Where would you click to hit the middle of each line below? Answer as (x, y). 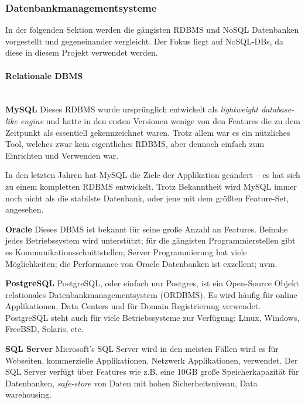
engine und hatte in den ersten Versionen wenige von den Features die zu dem (160, 120)
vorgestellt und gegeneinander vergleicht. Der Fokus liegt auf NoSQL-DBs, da (145, 41)
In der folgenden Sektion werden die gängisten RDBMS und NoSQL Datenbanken (152, 30)
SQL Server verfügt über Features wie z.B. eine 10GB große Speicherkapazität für (152, 372)
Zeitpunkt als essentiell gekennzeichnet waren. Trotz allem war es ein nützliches (148, 132)
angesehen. (25, 209)
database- (278, 109)
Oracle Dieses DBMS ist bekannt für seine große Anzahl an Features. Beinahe (147, 229)
